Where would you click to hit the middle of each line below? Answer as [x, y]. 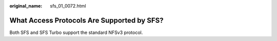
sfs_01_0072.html [68, 6]
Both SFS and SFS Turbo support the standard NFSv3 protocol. [76, 32]
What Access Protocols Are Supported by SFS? [86, 20]
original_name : [26, 6]
